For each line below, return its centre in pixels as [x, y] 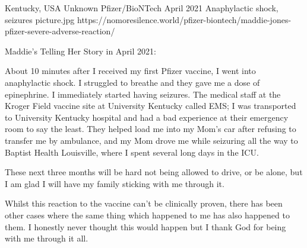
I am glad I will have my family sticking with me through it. [115, 183]
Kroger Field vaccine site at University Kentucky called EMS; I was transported [151, 106]
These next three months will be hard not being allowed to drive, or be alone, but [154, 172]
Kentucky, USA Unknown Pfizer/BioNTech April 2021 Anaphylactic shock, [142, 8]
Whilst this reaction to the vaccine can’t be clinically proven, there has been [144, 203]
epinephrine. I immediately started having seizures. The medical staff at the [143, 94]
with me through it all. [47, 238]
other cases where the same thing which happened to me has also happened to [147, 215]
